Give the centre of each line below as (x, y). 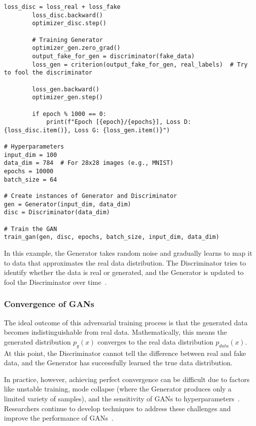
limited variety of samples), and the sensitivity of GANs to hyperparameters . (122, 398)
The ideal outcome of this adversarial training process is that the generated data (126, 322)
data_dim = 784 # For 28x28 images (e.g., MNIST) (89, 163)
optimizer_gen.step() (68, 97)
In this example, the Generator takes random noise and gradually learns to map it (128, 253)
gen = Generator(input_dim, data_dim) (68, 204)
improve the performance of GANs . (59, 418)
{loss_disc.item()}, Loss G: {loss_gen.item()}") (87, 130)
